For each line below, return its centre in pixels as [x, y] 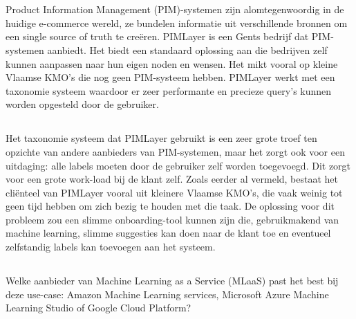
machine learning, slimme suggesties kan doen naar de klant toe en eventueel [168, 233]
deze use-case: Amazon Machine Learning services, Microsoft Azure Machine [167, 294]
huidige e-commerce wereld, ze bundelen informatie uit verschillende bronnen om [177, 22]
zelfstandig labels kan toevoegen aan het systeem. [111, 247]
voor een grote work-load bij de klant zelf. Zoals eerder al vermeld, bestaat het [172, 179]
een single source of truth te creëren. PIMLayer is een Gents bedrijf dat [157, 36]
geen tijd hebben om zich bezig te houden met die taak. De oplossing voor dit [170, 206]
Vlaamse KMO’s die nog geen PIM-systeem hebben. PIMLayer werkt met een [170, 77]
